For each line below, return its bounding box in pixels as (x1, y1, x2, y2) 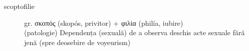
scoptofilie (4, 1, 35, 11)
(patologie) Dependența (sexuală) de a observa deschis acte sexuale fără (24, 27, 245, 38)
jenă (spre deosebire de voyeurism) (24, 37, 131, 47)
